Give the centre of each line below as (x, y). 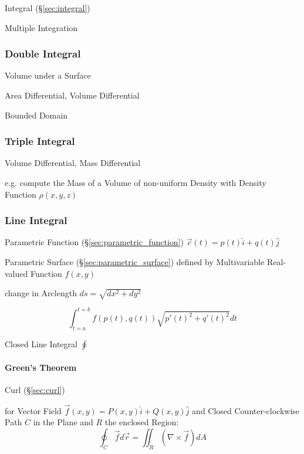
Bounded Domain (36, 115)
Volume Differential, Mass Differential (73, 163)
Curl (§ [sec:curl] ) (35, 390)
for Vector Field (33, 410)
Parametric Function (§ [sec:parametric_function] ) (94, 242)
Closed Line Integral (41, 344)
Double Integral (43, 54)
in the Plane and (63, 422)
